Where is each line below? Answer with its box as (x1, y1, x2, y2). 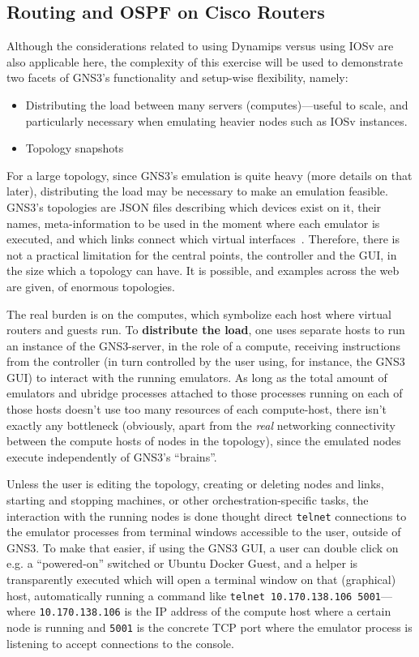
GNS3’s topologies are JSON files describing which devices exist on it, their (6, 198, 382, 215)
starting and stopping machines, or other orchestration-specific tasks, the (6, 492, 369, 509)
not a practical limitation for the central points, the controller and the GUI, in (6, 246, 397, 263)
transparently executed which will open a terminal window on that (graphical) (6, 571, 396, 588)
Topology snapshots (25, 140, 124, 157)
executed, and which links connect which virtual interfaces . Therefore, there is (6, 230, 400, 247)
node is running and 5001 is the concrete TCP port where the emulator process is (6, 618, 413, 635)
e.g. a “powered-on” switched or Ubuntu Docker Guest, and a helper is (6, 555, 358, 572)
